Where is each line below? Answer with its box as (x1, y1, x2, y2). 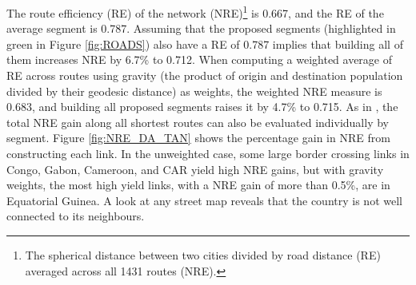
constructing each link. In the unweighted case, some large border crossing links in (6, 145, 410, 161)
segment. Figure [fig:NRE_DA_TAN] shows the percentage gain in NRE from (6, 129, 390, 146)
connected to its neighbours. (6, 208, 145, 224)
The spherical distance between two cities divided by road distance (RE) (25, 246, 381, 263)
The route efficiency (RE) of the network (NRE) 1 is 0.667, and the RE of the (6, 2, 384, 21)
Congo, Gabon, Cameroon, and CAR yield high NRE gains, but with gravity (6, 160, 384, 177)
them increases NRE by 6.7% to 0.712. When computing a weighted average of (6, 51, 393, 68)
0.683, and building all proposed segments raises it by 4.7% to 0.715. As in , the (6, 98, 398, 115)
